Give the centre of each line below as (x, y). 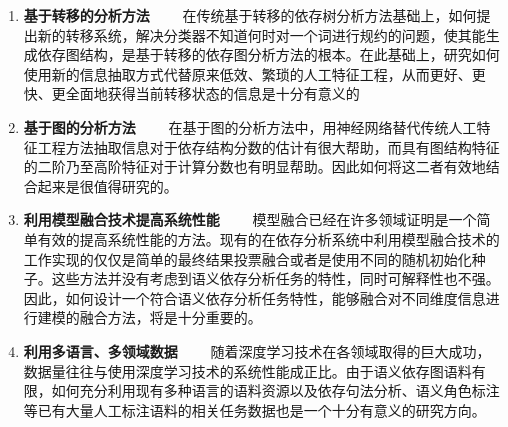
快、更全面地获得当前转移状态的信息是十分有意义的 (191, 93)
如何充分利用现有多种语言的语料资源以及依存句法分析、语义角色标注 (275, 390)
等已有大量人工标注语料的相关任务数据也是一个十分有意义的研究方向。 (254, 409)
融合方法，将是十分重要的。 (170, 317)
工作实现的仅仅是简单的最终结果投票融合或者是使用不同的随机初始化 (247, 258)
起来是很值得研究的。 (107, 185)
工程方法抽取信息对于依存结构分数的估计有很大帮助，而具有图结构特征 (268, 146)
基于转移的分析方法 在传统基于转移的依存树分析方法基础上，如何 (250, 15)
